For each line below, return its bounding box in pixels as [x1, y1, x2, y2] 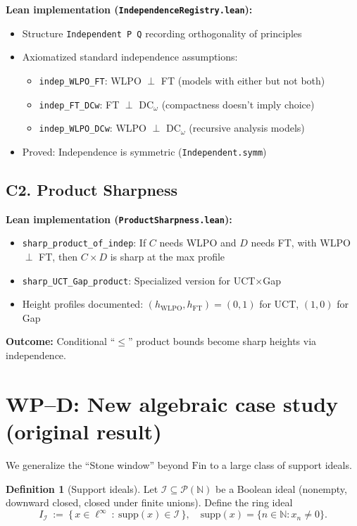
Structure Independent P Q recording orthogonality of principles [22, 25, 302, 40]
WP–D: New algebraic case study [6, 389, 339, 418]
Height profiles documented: [22, 296, 144, 311]
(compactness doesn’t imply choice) [161, 96, 315, 111]
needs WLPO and [159, 235, 237, 250]
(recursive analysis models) [189, 120, 305, 135]
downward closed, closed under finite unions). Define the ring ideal [6, 495, 293, 510]
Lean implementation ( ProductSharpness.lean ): [6, 211, 232, 226]
